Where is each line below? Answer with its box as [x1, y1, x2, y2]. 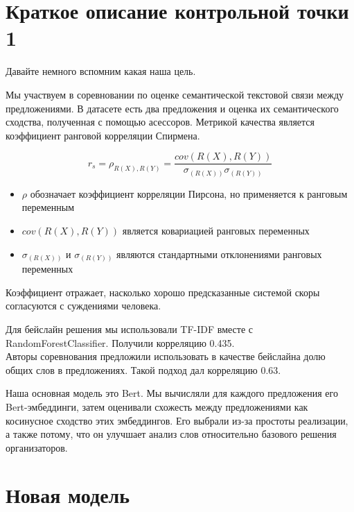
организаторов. [6, 440, 68, 454]
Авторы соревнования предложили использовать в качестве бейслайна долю [6, 349, 326, 364]
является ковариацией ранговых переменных [122, 223, 310, 238]
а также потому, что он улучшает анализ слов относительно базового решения [6, 427, 337, 441]
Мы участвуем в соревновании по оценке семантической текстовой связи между [6, 87, 344, 101]
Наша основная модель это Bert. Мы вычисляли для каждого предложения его [6, 386, 338, 400]
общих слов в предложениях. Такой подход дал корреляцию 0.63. [6, 362, 281, 377]
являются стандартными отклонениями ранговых [116, 246, 322, 261]
